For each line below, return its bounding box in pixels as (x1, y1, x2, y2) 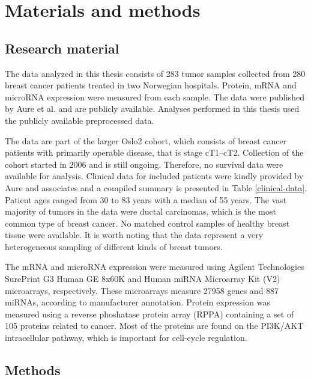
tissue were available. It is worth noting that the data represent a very (5, 228, 264, 241)
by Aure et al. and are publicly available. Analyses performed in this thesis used (5, 102, 300, 115)
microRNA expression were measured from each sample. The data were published (5, 90, 304, 103)
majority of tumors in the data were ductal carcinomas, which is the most (5, 205, 276, 218)
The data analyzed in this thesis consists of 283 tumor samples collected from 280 (5, 67, 306, 79)
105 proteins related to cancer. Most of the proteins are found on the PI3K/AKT (5, 319, 304, 332)
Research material (5, 38, 119, 57)
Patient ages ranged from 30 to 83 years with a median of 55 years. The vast (5, 193, 287, 206)
